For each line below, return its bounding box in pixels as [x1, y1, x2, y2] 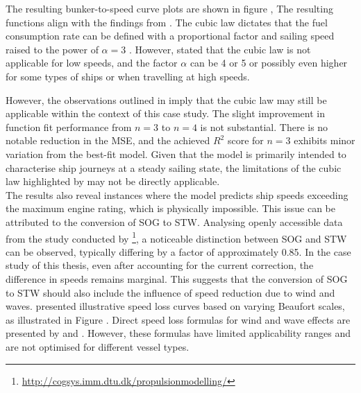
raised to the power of [6, 42, 99, 56]
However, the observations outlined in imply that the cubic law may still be [6, 92, 327, 107]
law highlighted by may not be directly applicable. [6, 174, 220, 189]
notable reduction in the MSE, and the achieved [6, 133, 210, 148]
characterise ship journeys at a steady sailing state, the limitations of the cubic [6, 160, 342, 175]
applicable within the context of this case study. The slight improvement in [6, 106, 326, 121]
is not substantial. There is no [200, 119, 328, 134]
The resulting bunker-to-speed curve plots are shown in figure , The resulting [6, 1, 333, 15]
